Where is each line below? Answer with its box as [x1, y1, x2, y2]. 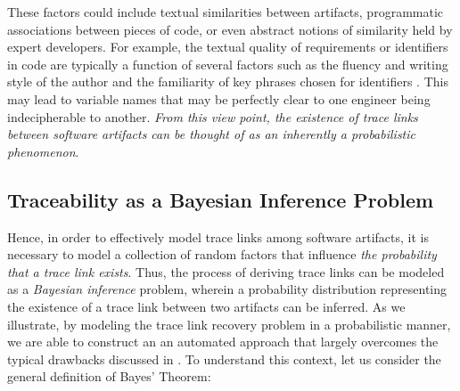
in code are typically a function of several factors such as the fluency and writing [7, 54, 448, 73]
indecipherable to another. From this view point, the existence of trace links [7, 107, 418, 126]
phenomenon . [7, 142, 79, 160]
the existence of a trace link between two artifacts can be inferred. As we [7, 297, 406, 315]
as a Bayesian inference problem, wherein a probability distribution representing [7, 280, 448, 298]
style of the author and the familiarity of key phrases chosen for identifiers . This [7, 72, 448, 91]
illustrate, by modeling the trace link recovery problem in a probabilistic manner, [7, 314, 451, 333]
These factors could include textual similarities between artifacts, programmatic [7, 3, 444, 20]
